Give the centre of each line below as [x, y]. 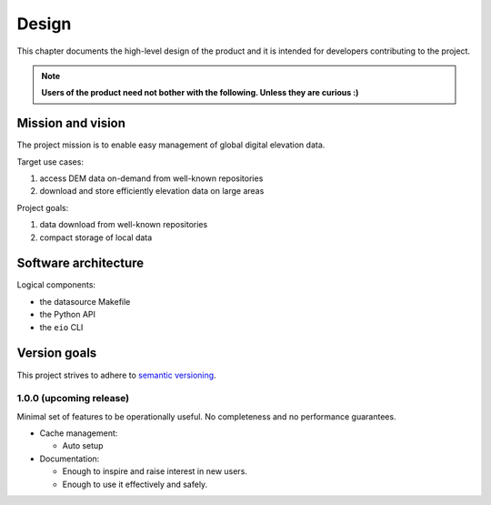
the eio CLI [61, 327]
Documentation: [70, 459]
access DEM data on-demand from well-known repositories [151, 178]
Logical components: [56, 285]
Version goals [57, 353]
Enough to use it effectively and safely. [135, 484]
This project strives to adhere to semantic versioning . [117, 375]
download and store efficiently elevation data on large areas [152, 191]
